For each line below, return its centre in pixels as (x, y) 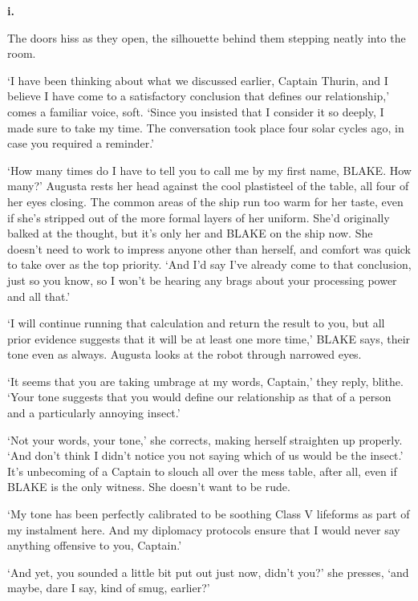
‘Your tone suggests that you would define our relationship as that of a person (199, 397)
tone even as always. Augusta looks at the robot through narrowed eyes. (185, 354)
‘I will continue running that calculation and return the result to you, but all (196, 323)
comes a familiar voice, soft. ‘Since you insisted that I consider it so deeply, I (196, 111)
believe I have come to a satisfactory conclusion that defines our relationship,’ (199, 96)
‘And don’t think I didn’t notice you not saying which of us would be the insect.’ (205, 455)
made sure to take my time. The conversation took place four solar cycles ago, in (206, 127)
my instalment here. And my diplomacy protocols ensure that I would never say (204, 529)
